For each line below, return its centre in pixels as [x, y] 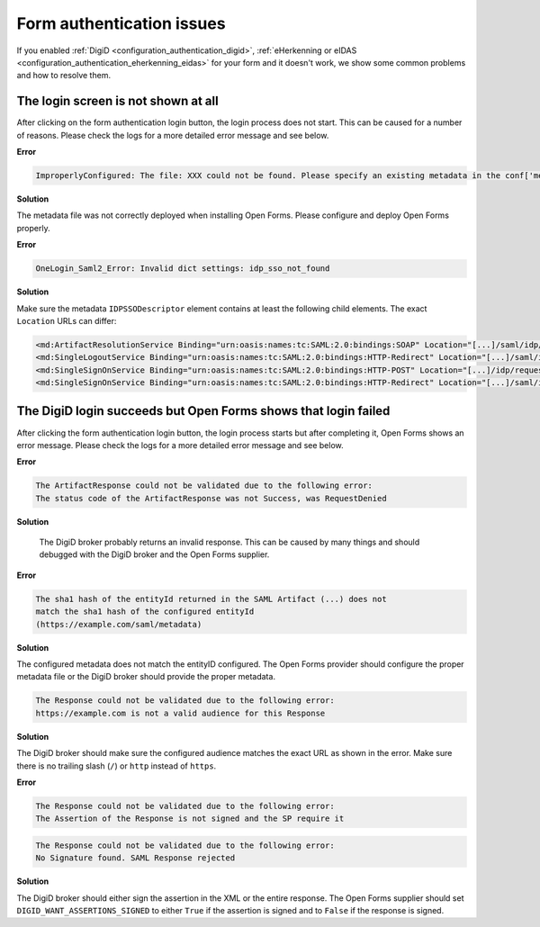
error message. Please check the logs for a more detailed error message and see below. [180, 445]
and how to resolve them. [64, 76]
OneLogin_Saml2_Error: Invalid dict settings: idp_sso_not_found [183, 269]
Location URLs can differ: [67, 320]
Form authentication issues [121, 23]
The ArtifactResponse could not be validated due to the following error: [204, 486]
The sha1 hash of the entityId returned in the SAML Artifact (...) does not [211, 599]
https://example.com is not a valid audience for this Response [180, 713]
